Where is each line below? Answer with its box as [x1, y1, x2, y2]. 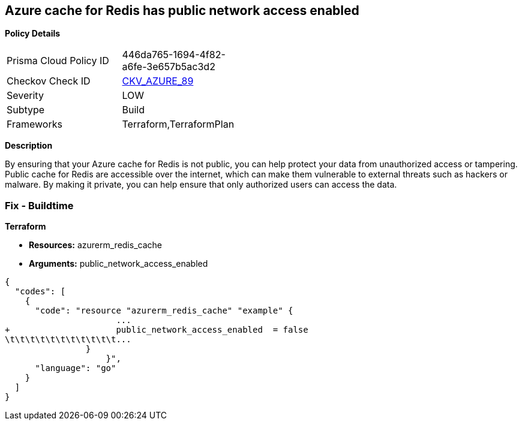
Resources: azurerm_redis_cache [29, 240, 162, 251]
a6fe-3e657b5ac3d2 [122, 61, 215, 73]
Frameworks [7, 118, 62, 131]
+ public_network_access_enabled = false [5, 325, 308, 335]
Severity [7, 89, 44, 102]
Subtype [7, 104, 45, 116]
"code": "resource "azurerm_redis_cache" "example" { [35, 306, 293, 316]
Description [5, 140, 53, 151]
